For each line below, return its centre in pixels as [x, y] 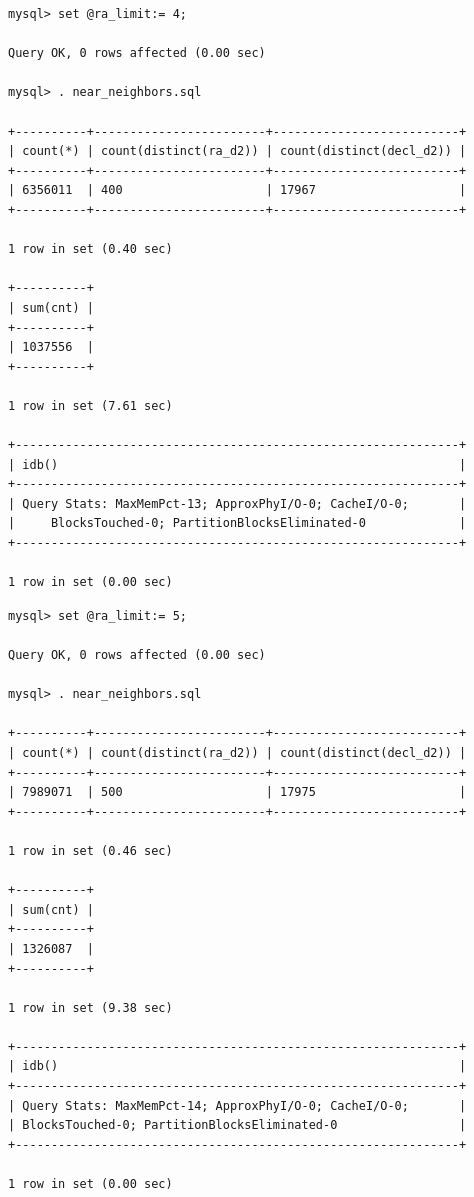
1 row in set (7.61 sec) [90, 405]
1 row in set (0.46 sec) [90, 850]
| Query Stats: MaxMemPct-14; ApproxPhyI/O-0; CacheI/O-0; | [237, 1105]
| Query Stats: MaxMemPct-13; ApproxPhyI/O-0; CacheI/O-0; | [237, 503]
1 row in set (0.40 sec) [90, 249]
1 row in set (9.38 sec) [90, 1007]
